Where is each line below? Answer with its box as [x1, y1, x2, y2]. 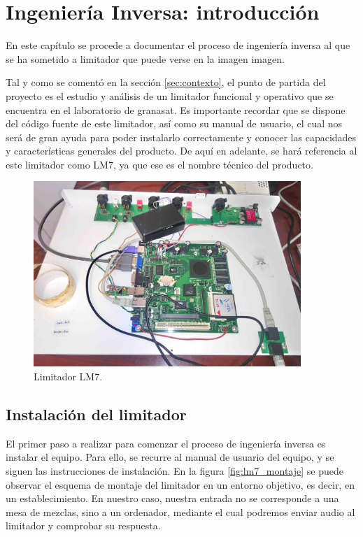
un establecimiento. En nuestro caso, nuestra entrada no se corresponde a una [6, 491, 339, 506]
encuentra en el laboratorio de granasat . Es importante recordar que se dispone [6, 102, 346, 117]
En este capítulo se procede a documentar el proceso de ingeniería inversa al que [6, 38, 350, 52]
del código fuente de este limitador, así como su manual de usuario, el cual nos [6, 116, 343, 131]
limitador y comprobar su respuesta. [6, 518, 161, 533]
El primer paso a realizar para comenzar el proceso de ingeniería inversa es [6, 436, 326, 450]
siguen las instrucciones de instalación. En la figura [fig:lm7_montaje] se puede [6, 464, 343, 478]
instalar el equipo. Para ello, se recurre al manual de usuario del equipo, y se [6, 450, 334, 464]
